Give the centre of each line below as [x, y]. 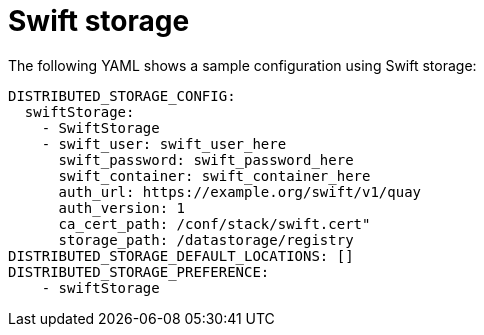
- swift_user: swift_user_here [164, 143]
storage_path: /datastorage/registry [206, 239]
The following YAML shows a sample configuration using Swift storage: [242, 65]
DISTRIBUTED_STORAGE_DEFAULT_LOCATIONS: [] [181, 255]
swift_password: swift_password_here [206, 159]
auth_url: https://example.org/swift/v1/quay [240, 191]
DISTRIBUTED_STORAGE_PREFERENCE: [139, 271]
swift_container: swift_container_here [214, 175]
